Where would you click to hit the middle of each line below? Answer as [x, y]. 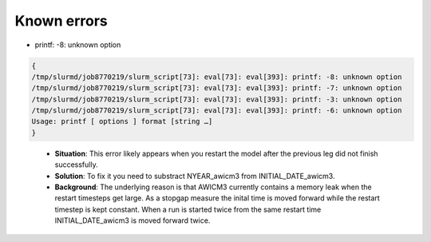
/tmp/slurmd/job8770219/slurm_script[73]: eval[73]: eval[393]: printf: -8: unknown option [217, 77]
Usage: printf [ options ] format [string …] [122, 121]
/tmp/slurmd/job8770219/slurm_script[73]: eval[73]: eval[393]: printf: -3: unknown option [217, 99]
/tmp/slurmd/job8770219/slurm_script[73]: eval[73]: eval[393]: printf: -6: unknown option [217, 111]
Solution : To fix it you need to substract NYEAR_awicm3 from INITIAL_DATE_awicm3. [195, 176]
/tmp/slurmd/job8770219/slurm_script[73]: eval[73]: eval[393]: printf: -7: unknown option [217, 88]
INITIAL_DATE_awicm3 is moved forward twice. [132, 220]
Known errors [61, 21]
